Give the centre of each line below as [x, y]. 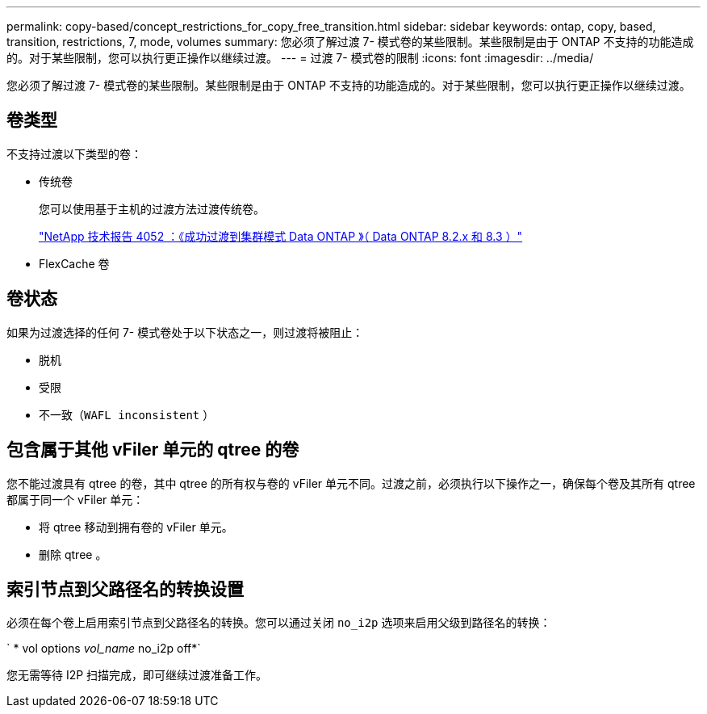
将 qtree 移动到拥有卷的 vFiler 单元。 [136, 527]
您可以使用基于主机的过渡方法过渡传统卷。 [152, 208]
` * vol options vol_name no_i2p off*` [104, 649]
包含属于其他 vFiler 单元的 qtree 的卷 [153, 450]
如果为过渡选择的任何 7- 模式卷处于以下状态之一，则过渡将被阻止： [185, 332]
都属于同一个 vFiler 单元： [75, 499]
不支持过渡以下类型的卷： [74, 153]
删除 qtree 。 [73, 554]
